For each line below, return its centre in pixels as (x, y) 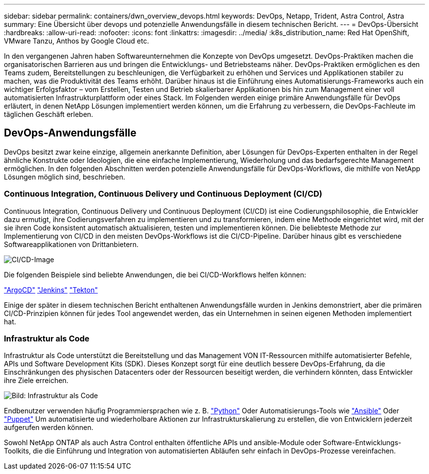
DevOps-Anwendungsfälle (70, 133)
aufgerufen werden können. (49, 428)
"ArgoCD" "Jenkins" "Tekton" (51, 290)
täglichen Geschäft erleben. (49, 114)
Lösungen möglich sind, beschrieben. (65, 177)
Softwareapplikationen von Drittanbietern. (71, 244)
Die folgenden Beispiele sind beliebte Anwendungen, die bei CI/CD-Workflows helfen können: (155, 274)
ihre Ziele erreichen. (36, 381)
